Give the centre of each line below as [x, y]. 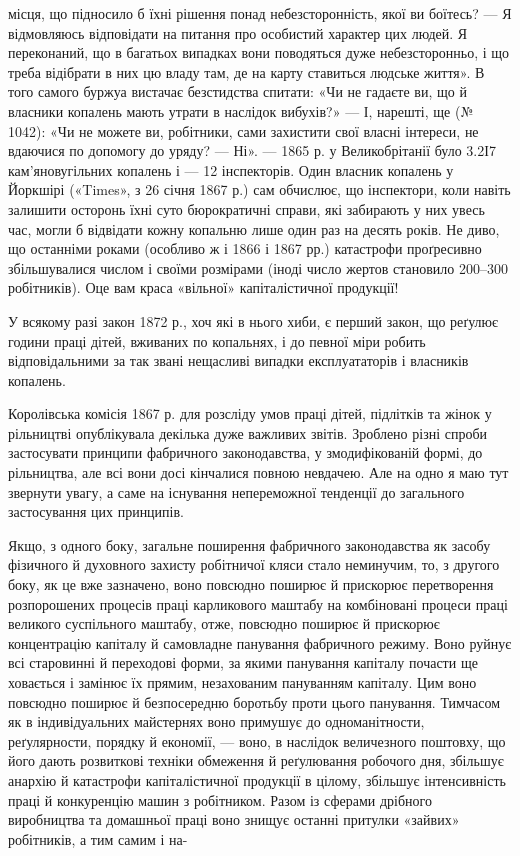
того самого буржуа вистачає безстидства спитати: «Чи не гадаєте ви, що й [237, 91]
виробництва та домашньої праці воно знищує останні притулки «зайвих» [234, 819]
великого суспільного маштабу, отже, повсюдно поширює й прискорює [224, 623]
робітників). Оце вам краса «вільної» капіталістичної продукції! [203, 287]
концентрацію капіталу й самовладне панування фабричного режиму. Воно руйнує [260, 642]
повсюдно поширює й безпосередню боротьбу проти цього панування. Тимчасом [254, 701]
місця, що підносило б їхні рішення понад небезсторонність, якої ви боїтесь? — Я [260, 13]
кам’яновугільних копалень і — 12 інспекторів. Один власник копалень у [231, 169]
